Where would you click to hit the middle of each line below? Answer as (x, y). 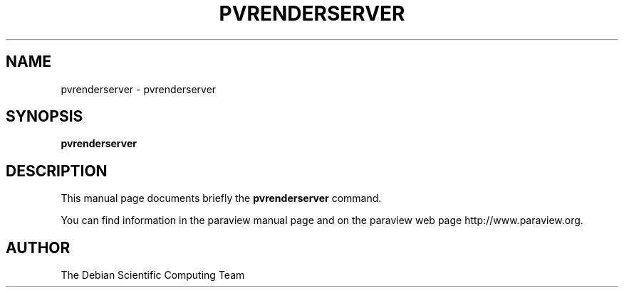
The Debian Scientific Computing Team (153, 275)
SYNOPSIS (45, 117)
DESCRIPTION (57, 171)
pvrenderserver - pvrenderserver (139, 89)
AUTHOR (38, 247)
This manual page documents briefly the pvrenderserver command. (221, 198)
